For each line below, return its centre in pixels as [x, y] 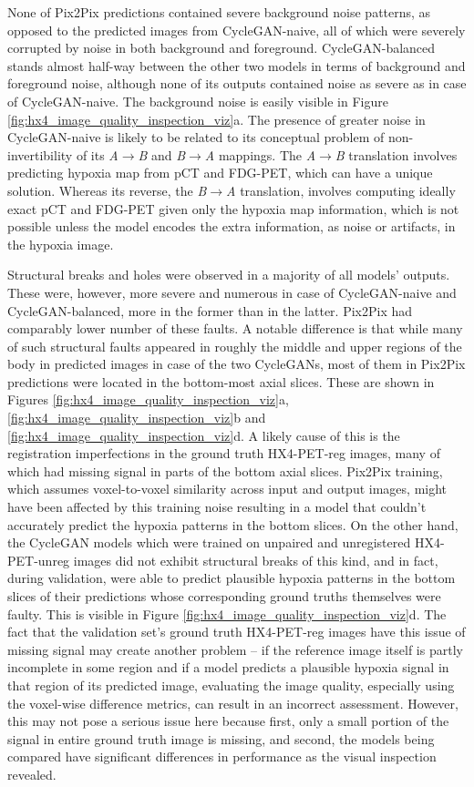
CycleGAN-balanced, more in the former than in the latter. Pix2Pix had [210, 310]
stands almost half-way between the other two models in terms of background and [237, 65]
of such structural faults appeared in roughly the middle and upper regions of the [235, 346]
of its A [97, 154]
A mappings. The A [260, 154]
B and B [162, 154]
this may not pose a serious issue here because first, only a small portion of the [228, 721]
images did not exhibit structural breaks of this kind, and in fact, [256, 560]
